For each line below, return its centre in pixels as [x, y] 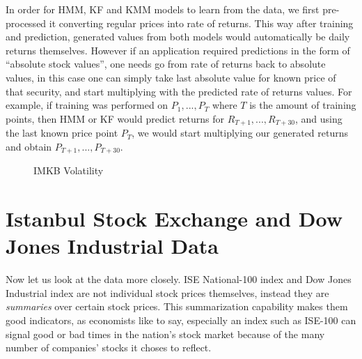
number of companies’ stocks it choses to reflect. [109, 347]
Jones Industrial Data [112, 246]
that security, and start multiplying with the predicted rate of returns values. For [179, 91]
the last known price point [62, 133]
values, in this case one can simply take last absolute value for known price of [171, 77]
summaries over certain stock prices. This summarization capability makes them [177, 306]
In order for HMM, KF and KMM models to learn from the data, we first [163, 9]
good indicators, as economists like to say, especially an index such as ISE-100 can [181, 320]
